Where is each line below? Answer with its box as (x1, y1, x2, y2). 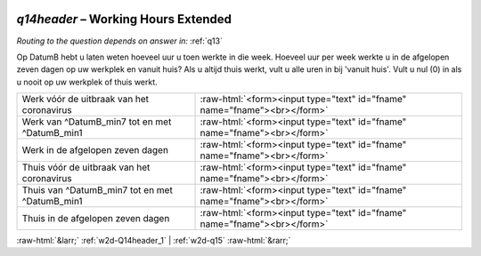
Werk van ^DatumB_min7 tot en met (21, 116, 172, 128)
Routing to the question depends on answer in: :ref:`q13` (16, 36, 223, 46)
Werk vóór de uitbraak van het (21, 93, 150, 106)
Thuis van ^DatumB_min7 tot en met (21, 184, 173, 196)
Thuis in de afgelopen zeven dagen (21, 212, 170, 225)
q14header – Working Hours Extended (16, 12, 232, 27)
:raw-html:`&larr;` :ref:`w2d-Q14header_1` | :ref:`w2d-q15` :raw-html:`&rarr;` (16, 236, 291, 246)
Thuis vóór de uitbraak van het (21, 161, 151, 173)
